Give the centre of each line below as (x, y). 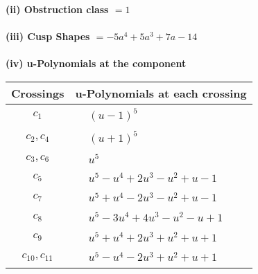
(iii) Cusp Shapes (48, 36)
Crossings (38, 93)
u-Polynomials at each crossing (161, 93)
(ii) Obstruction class (57, 9)
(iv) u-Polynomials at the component (96, 63)
